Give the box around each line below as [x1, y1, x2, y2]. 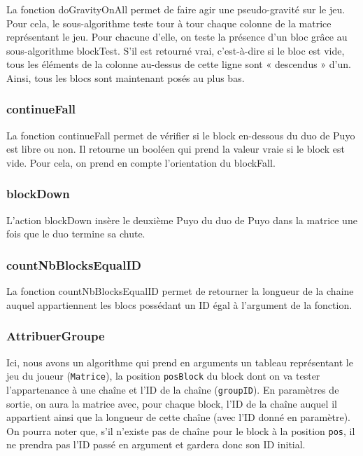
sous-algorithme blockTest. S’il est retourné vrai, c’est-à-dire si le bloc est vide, [6, 43, 345, 57]
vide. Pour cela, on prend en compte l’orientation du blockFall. [6, 155, 276, 170]
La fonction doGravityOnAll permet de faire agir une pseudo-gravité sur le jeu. [6, 2, 346, 16]
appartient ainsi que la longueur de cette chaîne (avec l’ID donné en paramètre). [6, 410, 350, 424]
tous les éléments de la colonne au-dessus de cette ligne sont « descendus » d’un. [6, 57, 351, 71]
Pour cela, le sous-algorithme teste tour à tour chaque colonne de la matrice [6, 15, 332, 30]
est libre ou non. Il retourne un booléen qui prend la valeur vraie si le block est [6, 141, 345, 156]
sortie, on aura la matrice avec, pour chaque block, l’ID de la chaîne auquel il [6, 396, 337, 410]
